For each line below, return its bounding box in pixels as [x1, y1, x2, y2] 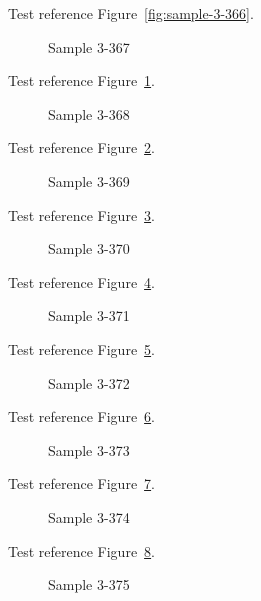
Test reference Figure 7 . [8, 473, 155, 494]
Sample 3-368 [48, 103, 130, 124]
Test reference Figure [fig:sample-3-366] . [8, 3, 254, 23]
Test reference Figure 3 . [8, 204, 155, 225]
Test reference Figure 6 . [8, 406, 155, 427]
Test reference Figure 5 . [8, 338, 155, 359]
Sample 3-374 [48, 506, 130, 527]
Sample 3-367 [48, 36, 130, 57]
